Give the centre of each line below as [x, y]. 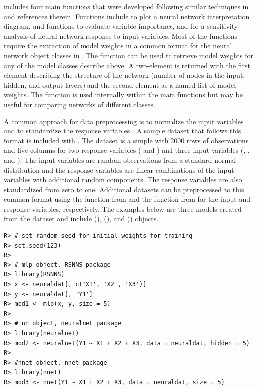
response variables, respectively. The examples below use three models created [123, 208]
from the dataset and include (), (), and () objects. [81, 218]
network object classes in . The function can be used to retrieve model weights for [128, 55]
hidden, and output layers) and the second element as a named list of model [120, 84]
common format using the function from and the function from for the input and [127, 199]
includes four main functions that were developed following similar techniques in [126, 6]
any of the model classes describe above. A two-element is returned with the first [127, 65]
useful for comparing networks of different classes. [80, 104]
